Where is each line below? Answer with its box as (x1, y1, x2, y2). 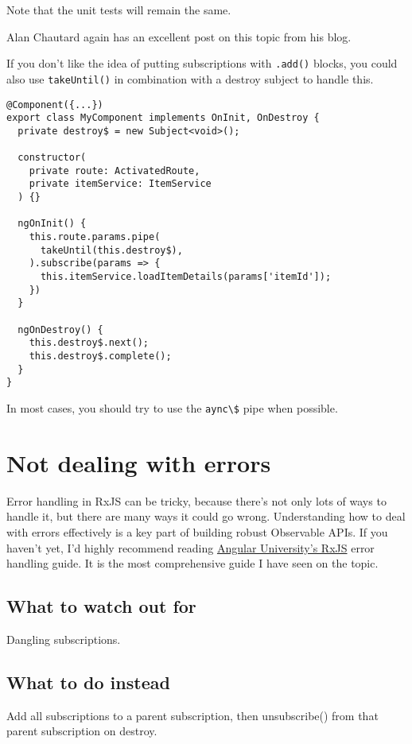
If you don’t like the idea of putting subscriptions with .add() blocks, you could (6, 55, 398, 72)
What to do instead (6, 669, 170, 694)
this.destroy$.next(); (29, 337, 149, 349)
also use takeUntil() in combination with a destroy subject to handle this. (6, 70, 374, 87)
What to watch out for (6, 594, 196, 618)
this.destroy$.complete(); (29, 350, 172, 362)
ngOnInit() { (17, 218, 87, 230)
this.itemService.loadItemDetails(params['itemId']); (40, 271, 332, 283)
